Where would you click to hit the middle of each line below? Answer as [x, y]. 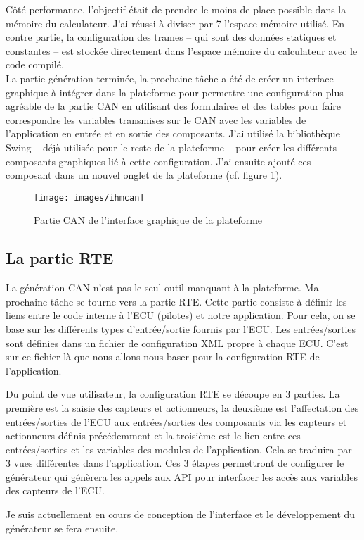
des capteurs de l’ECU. [55, 490]
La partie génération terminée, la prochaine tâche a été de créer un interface [170, 78]
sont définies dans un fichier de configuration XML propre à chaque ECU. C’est [177, 343]
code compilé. [35, 64]
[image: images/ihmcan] [89, 197]
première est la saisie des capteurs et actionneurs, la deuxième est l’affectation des [182, 407]
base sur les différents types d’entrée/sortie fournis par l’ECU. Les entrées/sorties [181, 328]
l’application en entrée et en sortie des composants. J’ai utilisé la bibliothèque [173, 133]
